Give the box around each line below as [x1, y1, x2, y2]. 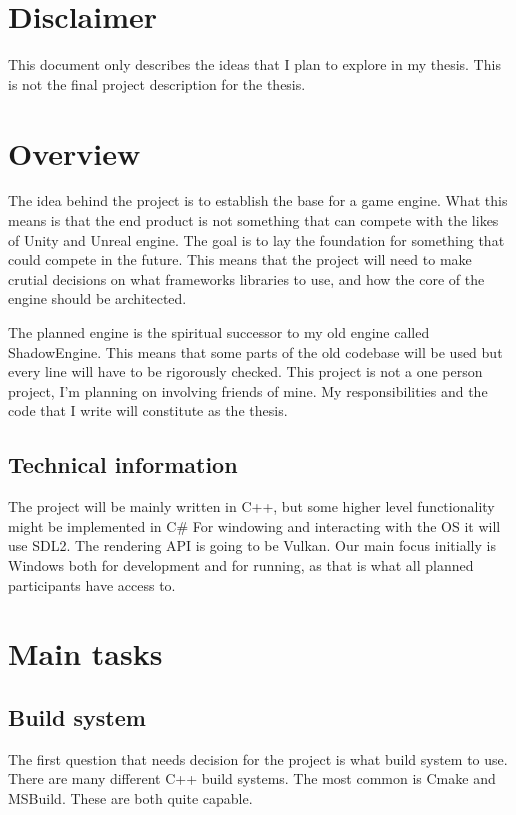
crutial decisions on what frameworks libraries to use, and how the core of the [8, 268, 485, 289]
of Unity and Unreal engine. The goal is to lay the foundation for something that [8, 229, 505, 250]
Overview [8, 132, 141, 173]
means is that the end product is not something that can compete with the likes [8, 210, 499, 231]
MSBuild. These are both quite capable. [8, 787, 253, 808]
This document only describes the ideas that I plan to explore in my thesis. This [8, 54, 501, 75]
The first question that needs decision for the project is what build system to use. [8, 748, 508, 769]
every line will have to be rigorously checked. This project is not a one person [8, 361, 483, 382]
